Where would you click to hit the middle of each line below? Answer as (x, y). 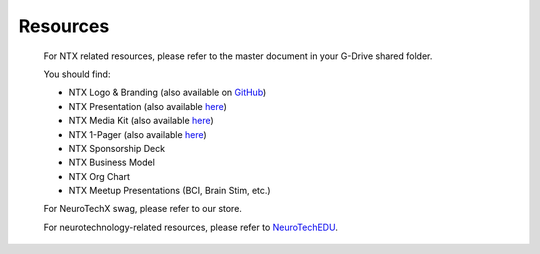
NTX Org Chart (99, 176)
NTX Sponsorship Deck (116, 148)
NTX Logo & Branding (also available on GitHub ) (167, 92)
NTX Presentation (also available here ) (147, 106)
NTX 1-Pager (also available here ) (137, 134)
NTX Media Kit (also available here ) (141, 121)
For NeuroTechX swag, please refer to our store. (142, 209)
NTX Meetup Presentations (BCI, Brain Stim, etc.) (169, 191)
